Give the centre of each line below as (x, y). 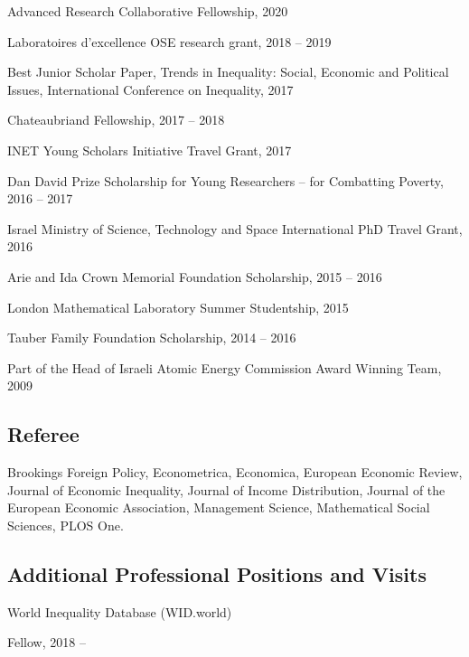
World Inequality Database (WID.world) (120, 611)
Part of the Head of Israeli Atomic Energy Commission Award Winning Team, (225, 367)
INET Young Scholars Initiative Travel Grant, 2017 (150, 150)
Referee (43, 434)
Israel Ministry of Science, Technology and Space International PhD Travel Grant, (235, 228)
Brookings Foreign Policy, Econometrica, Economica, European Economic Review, (235, 472)
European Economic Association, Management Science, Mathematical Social (219, 507)
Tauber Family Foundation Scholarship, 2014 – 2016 (152, 338)
